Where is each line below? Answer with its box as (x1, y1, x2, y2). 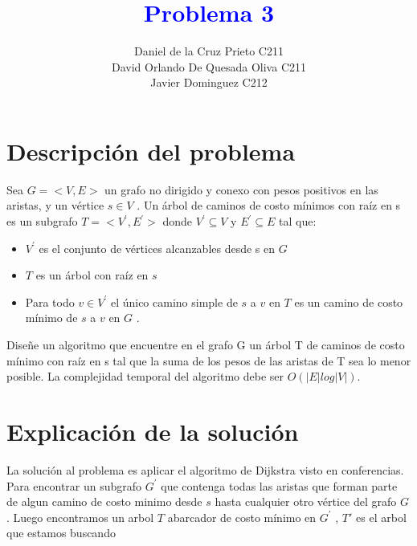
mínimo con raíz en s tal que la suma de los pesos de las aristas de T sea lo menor (6, 352, 411, 369)
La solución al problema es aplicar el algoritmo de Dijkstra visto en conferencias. (6, 461, 404, 478)
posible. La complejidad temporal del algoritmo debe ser (6, 368, 284, 385)
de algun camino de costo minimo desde (6, 493, 202, 510)
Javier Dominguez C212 (150, 74, 268, 91)
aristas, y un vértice (6, 197, 104, 214)
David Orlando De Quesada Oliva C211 (111, 58, 307, 75)
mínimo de (25, 309, 78, 326)
